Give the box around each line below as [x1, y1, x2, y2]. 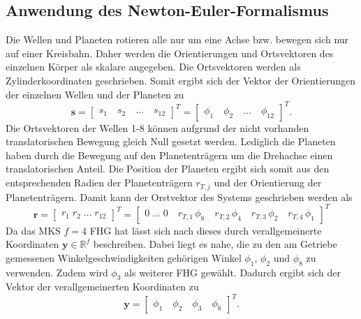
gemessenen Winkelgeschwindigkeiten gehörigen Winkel [6, 250, 242, 265]
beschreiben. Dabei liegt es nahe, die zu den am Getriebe [93, 237, 337, 251]
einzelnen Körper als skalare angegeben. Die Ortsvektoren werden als [6, 59, 301, 74]
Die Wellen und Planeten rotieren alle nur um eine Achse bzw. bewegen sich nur [6, 32, 349, 47]
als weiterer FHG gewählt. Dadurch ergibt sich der [124, 265, 341, 279]
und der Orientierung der [214, 175, 322, 190]
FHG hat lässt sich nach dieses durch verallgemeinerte [89, 223, 322, 237]
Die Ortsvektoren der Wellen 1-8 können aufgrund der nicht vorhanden [6, 120, 309, 135]
